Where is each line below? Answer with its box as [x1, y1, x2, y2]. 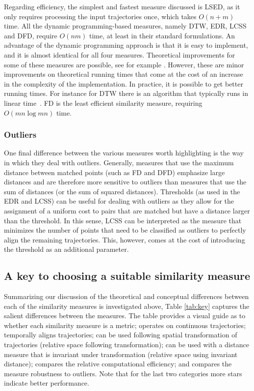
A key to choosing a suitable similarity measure [4, 268, 251, 283]
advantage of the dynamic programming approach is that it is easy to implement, [4, 40, 248, 50]
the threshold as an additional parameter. [4, 244, 129, 254]
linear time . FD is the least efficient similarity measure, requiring [4, 97, 203, 108]
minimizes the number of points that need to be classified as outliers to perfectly [4, 225, 246, 235]
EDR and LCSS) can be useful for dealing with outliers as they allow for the [4, 196, 234, 206]
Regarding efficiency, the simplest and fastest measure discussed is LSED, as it [4, 1, 240, 11]
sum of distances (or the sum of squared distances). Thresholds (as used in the [4, 186, 240, 196]
